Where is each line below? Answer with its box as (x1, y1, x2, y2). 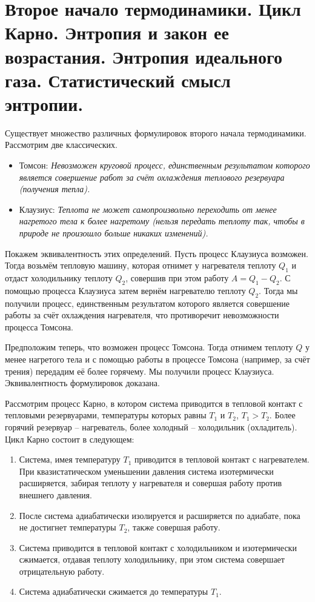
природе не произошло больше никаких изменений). (19, 227, 208, 239)
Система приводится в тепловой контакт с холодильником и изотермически (19, 541, 297, 554)
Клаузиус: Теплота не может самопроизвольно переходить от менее (19, 202, 277, 215)
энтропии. (5, 91, 84, 116)
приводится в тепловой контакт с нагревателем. (134, 453, 310, 466)
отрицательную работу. (19, 564, 105, 577)
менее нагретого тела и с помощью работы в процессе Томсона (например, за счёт (5, 352, 310, 365)
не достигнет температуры (19, 521, 116, 533)
